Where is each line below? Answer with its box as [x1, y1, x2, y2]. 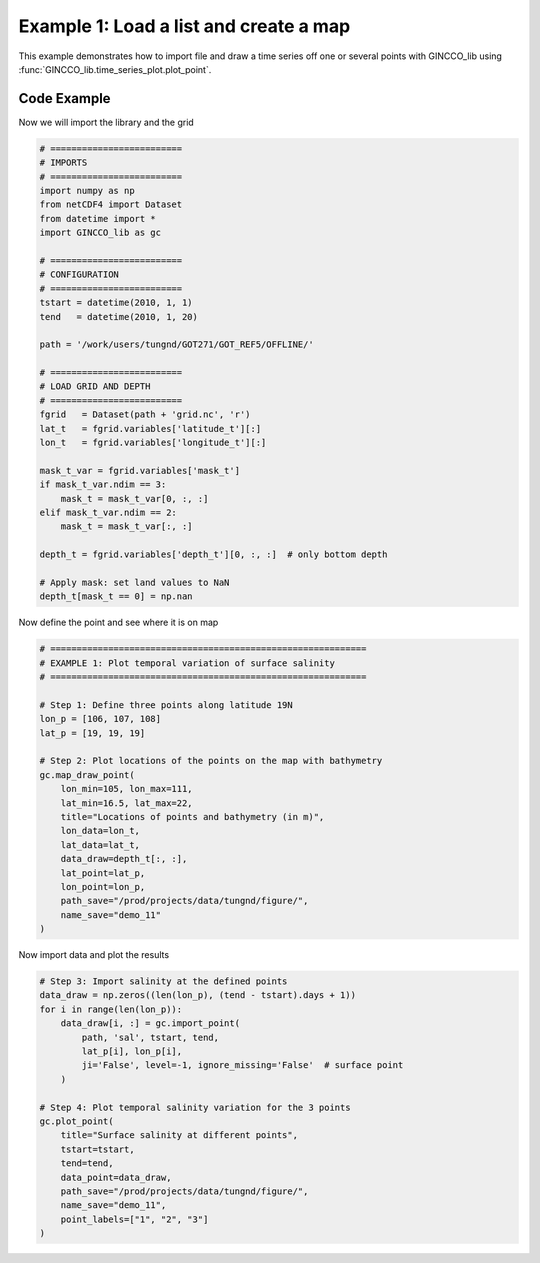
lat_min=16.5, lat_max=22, [60, 797, 194, 809]
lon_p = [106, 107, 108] [39, 713, 162, 725]
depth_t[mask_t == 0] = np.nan [39, 591, 194, 602]
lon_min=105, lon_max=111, [60, 783, 194, 795]
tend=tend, [60, 1158, 114, 1169]
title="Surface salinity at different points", [60, 1130, 299, 1141]
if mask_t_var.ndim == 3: [39, 479, 167, 490]
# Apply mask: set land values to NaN [39, 576, 230, 588]
